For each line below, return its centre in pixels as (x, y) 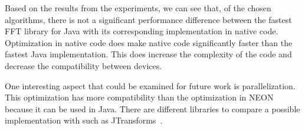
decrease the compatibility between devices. (83, 65)
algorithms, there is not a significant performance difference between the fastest (148, 19)
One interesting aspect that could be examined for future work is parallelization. (150, 85)
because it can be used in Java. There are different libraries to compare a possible (152, 108)
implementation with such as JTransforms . (84, 120)
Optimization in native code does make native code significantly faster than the (149, 42)
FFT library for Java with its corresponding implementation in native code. (142, 31)
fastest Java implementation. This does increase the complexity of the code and (148, 54)
